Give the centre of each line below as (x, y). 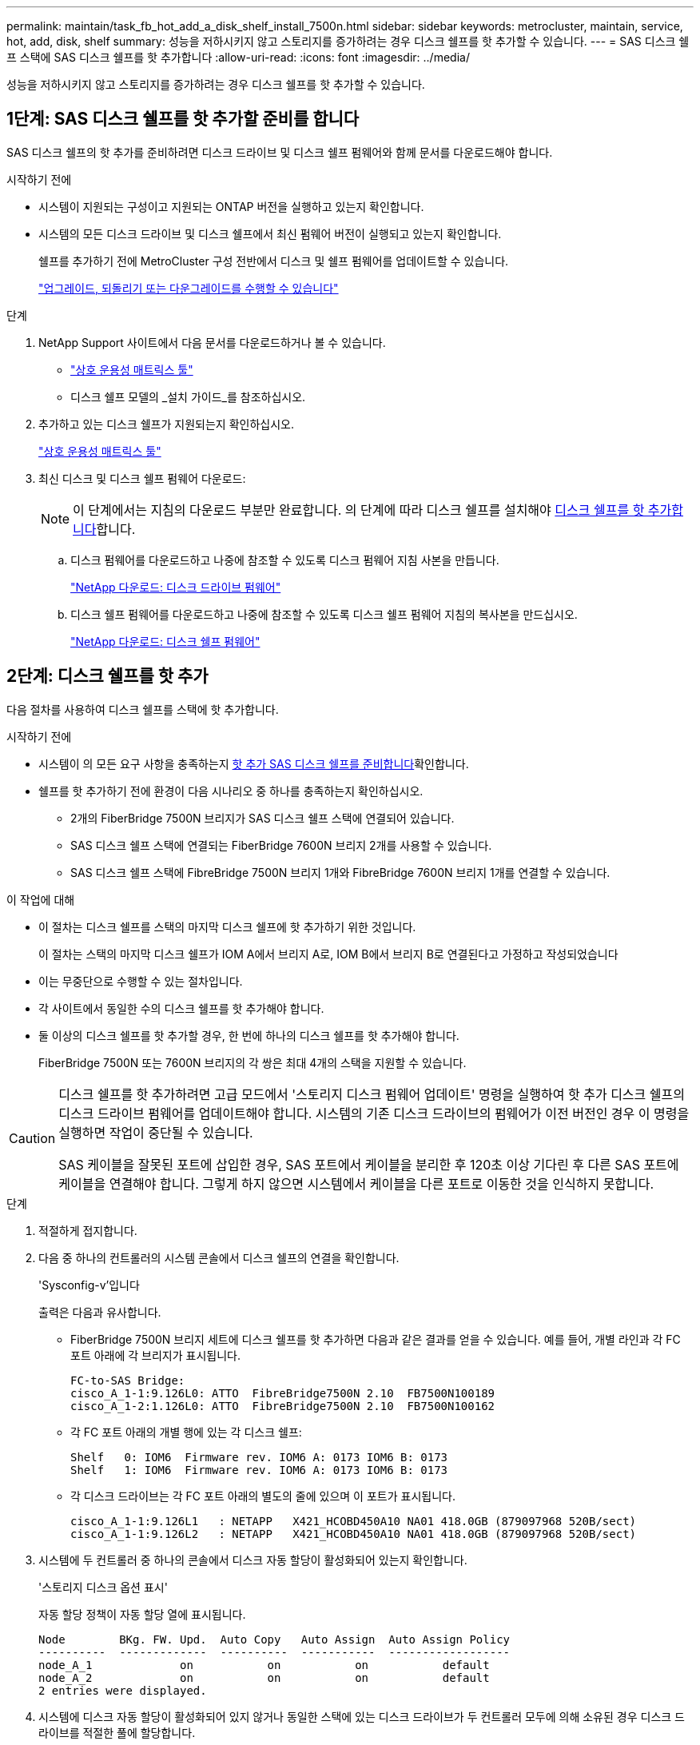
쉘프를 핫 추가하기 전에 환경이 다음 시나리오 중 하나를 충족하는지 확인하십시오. (231, 791)
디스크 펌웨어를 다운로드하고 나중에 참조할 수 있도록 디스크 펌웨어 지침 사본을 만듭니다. (285, 560)
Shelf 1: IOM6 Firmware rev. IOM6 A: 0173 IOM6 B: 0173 (259, 1470)
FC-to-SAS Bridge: (128, 1380)
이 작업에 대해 (41, 899)
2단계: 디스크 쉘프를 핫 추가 (107, 676)
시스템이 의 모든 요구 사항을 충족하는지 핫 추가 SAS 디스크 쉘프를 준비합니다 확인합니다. (254, 763)
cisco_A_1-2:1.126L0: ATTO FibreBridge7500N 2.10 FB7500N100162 (283, 1406)
